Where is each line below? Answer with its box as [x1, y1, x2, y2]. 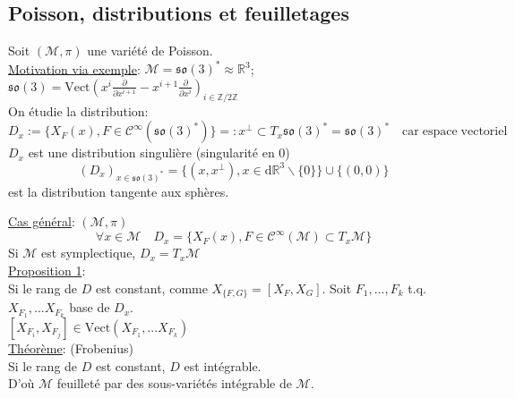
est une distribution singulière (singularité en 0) [28, 143, 290, 162]
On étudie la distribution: [8, 101, 149, 120]
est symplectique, [41, 243, 136, 262]
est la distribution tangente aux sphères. [8, 182, 229, 200]
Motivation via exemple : [8, 59, 141, 78]
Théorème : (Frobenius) [8, 338, 133, 357]
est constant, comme [95, 278, 208, 297]
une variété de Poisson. [87, 41, 213, 60]
